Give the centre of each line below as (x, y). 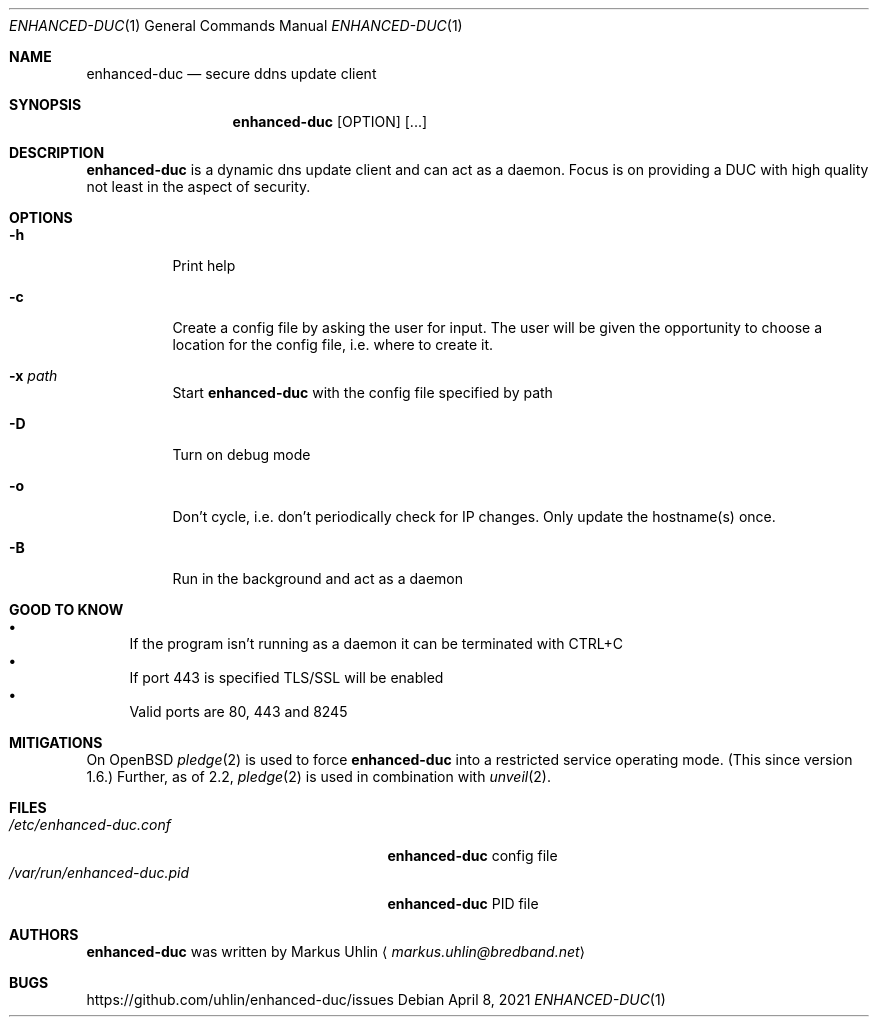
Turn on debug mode (241, 454)
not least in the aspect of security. (198, 186)
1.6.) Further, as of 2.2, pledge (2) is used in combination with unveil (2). (318, 776)
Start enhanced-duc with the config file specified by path (362, 392)
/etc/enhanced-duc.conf (90, 824)
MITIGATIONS (56, 742)
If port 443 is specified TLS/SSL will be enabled (286, 677)
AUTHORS (44, 934)
